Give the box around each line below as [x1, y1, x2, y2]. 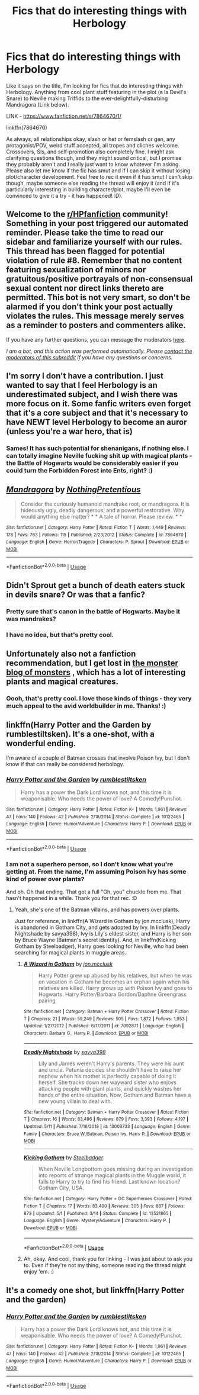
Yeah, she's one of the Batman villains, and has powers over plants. [14, 906, 179, 913]
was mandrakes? [6, 615, 56, 623]
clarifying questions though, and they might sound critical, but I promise [6, 154, 182, 161]
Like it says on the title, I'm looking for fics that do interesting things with [6, 82, 183, 89]
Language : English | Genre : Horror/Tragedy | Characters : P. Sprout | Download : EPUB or [6, 539, 190, 545]
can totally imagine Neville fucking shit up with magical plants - [6, 452, 192, 460]
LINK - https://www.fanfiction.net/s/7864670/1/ [6, 112, 121, 120]
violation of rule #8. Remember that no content [6, 256, 182, 266]
